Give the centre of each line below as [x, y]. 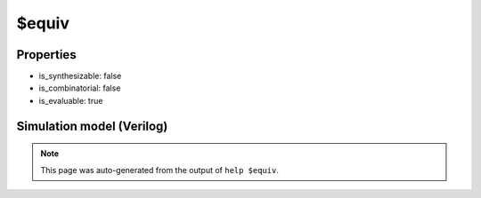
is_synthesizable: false [80, 76]
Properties [46, 55]
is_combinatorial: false [80, 88]
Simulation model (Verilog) [92, 126]
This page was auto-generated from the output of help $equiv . [160, 170]
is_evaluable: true [71, 100]
